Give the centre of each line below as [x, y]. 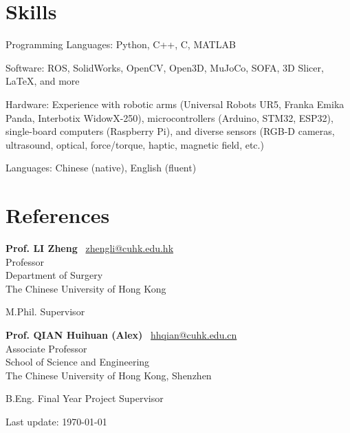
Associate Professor [46, 348]
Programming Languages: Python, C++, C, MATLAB [121, 44]
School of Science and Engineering [78, 362]
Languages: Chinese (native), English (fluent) [101, 168]
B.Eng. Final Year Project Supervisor [85, 398]
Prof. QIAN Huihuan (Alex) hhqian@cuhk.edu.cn [121, 334]
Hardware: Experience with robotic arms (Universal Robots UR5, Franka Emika [175, 104]
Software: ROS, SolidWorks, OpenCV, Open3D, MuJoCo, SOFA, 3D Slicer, [165, 67]
